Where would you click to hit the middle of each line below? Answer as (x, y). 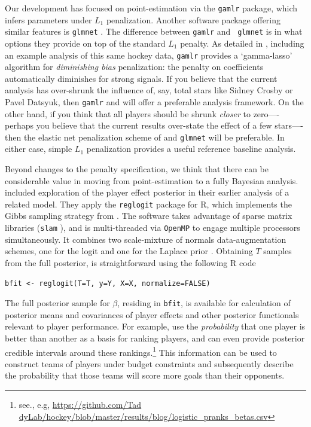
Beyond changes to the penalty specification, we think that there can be (137, 169)
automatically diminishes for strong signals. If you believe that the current (141, 78)
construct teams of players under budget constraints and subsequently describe (149, 363)
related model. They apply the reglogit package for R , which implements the (148, 204)
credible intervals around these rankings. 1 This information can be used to (141, 351)
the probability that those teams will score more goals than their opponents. (145, 375)
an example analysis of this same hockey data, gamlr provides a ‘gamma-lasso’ (149, 55)
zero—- (266, 113)
